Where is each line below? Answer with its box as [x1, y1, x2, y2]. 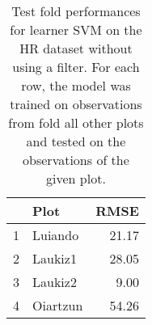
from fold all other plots [8, 113, 144, 132]
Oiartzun [32, 296, 83, 314]
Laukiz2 [32, 272, 77, 291]
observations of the [23, 150, 129, 169]
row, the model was [21, 76, 131, 95]
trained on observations [10, 95, 142, 113]
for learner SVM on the [10, 20, 142, 39]
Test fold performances [11, 2, 141, 20]
